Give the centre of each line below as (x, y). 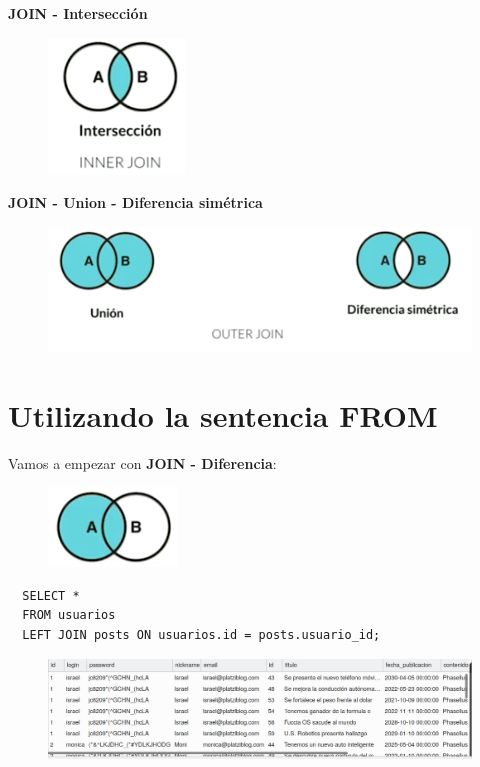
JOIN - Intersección (78, 13)
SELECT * (51, 595)
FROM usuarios (69, 615)
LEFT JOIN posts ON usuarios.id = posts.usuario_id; (201, 634)
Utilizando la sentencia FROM (223, 414)
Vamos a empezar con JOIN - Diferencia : (142, 462)
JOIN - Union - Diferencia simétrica (135, 202)
